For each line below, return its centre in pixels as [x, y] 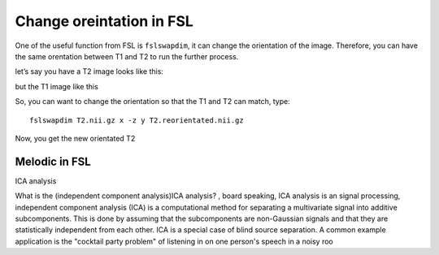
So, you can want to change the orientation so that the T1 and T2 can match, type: [152, 102]
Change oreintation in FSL [104, 21]
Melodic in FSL [53, 161]
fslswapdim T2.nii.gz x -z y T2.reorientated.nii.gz [137, 120]
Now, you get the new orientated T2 [75, 138]
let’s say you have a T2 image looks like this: [89, 71]
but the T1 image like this [57, 86]
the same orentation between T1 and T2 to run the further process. [127, 56]
